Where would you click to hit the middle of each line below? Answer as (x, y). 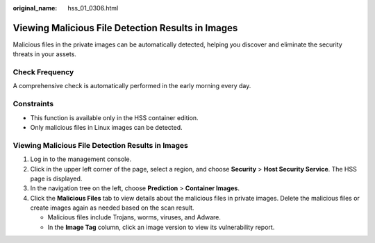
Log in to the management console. (81, 159)
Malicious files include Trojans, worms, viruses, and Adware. (134, 217)
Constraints (33, 104)
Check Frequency (43, 72)
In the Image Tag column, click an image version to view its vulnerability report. (161, 227)
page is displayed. (56, 178)
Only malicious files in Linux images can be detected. (107, 127)
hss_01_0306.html (93, 8)
